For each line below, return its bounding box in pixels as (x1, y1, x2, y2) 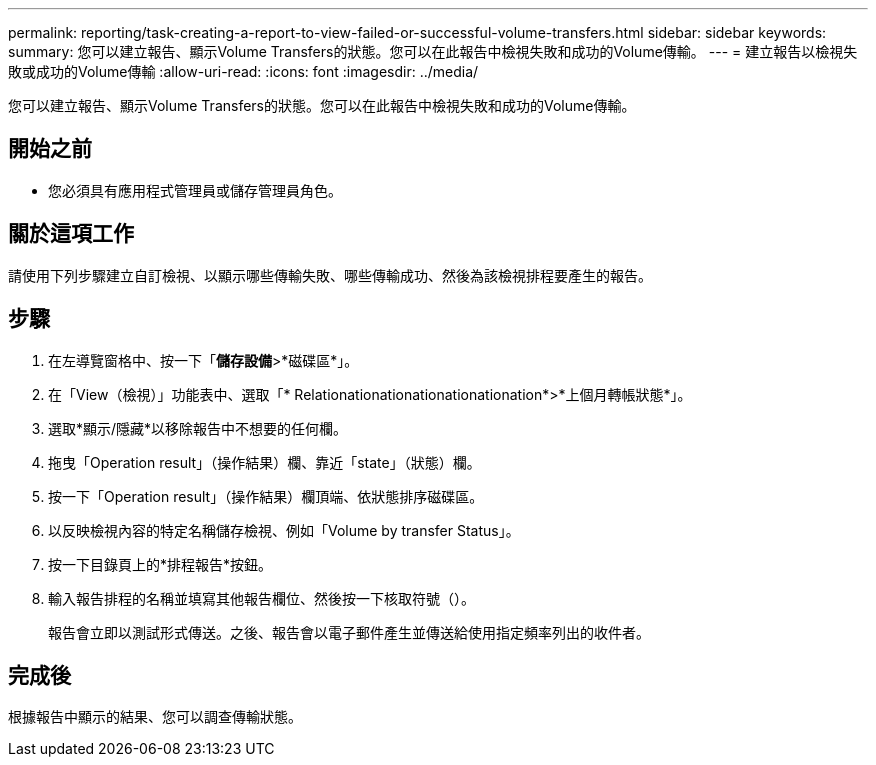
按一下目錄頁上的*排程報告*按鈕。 (48, 555, 273, 573)
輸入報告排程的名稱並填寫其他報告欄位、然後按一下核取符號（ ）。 (48, 589, 475, 607)
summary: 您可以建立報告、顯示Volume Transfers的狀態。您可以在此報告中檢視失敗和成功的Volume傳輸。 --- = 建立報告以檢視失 (8, 43, 858, 60)
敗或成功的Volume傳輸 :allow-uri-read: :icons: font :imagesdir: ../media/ (8, 63, 479, 80)
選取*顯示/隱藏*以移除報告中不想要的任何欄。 (48, 419, 348, 437)
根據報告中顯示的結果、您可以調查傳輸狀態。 (8, 708, 302, 726)
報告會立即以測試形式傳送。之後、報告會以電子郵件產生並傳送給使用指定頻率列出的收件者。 (48, 623, 650, 641)
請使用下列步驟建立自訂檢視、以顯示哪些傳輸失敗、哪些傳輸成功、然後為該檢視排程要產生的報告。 (8, 266, 652, 284)
